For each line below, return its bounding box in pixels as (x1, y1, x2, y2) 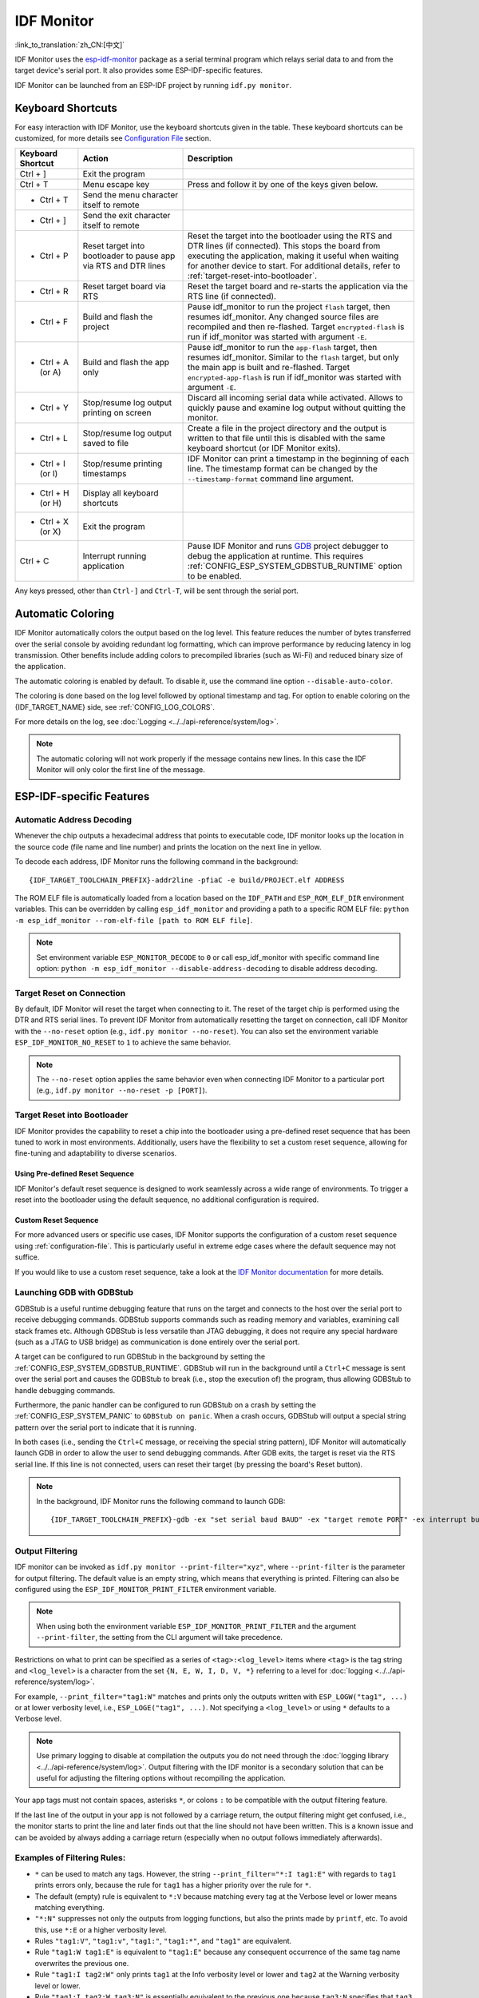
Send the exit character (82, 210, 171, 221)
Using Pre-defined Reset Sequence (14, 1169, 135, 1179)
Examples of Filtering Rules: (14, 1853, 126, 1864)
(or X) (39, 526, 61, 537)
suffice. (14, 1252, 40, 1262)
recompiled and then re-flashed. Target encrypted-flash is (188, 321, 405, 332)
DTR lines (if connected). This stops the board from (188, 241, 381, 252)
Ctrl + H (39, 488, 69, 499)
